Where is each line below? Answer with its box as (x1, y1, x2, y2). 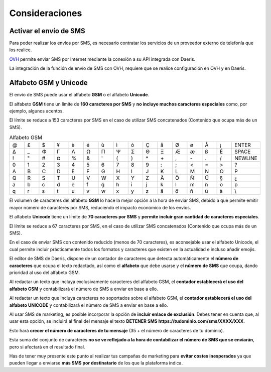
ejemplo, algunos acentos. (9, 108, 64, 114)
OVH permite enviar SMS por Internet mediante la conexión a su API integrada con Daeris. (9, 56, 196, 62)
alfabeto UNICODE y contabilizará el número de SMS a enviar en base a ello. (9, 302, 168, 308)
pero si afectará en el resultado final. (9, 344, 85, 350)
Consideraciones (9, 8, 82, 19)
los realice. (9, 47, 32, 53)
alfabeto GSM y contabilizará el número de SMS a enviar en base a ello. (9, 286, 158, 292)
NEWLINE (234, 155, 258, 162)
